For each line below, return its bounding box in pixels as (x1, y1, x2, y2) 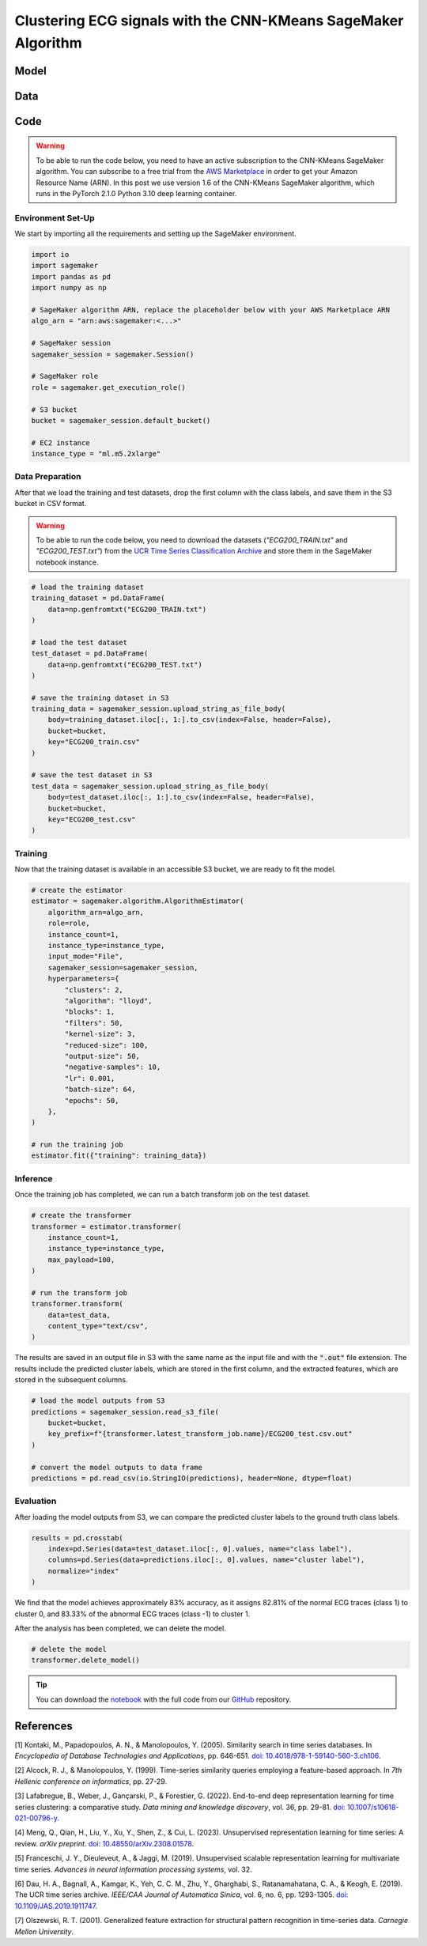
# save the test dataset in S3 (31, 771, 153, 780)
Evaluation (14, 1495, 57, 1506)
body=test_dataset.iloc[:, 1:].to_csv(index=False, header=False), (47, 793, 316, 802)
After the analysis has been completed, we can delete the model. (14, 1623, 227, 1633)
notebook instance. (36, 557, 99, 567)
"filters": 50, (64, 1018, 124, 1027)
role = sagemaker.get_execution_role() (31, 383, 186, 391)
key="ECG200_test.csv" (47, 814, 136, 824)
